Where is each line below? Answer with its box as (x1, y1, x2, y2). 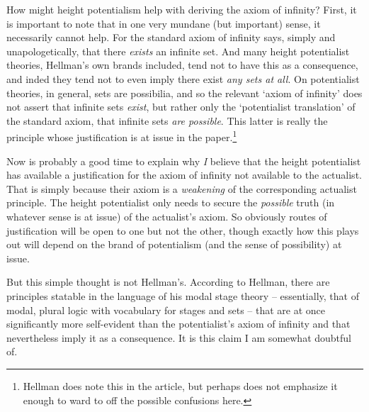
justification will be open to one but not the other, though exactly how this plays (6, 223, 359, 238)
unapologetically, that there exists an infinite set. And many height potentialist (6, 43, 350, 58)
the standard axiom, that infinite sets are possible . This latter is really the (6, 113, 328, 128)
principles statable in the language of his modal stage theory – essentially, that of (6, 288, 359, 303)
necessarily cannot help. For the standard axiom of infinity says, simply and (6, 30, 336, 45)
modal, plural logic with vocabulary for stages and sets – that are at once (6, 302, 326, 317)
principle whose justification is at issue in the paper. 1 (6, 128, 237, 144)
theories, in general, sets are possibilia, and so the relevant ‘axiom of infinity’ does (6, 85, 363, 100)
